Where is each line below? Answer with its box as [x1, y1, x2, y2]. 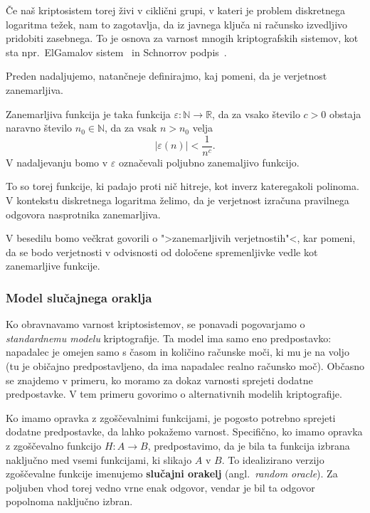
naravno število [6, 120, 73, 135]
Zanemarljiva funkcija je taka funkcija [6, 106, 171, 121]
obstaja [329, 106, 361, 121]
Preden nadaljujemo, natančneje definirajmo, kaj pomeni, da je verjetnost [6, 68, 327, 83]
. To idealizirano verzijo [221, 452, 324, 467]
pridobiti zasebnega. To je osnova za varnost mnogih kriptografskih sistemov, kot [6, 31, 359, 46]
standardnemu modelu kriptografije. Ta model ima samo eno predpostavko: [6, 330, 332, 345]
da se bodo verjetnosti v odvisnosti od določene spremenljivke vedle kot [6, 244, 318, 259]
